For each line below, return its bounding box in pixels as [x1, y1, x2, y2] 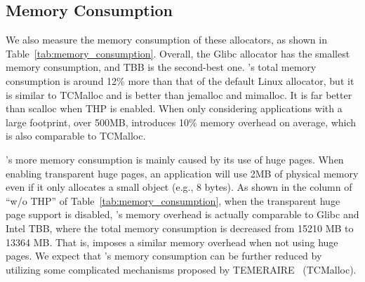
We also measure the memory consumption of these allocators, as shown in [6, 32, 327, 47]
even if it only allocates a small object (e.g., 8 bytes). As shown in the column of [6, 180, 352, 194]
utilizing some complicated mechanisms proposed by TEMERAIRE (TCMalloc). [6, 262, 357, 276]
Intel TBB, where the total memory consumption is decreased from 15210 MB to [6, 220, 354, 235]
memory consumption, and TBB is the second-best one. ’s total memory [6, 60, 317, 74]
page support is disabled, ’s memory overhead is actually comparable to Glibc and [6, 207, 359, 222]
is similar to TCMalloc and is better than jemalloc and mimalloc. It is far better [6, 87, 352, 102]
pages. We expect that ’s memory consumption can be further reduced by [6, 248, 322, 263]
